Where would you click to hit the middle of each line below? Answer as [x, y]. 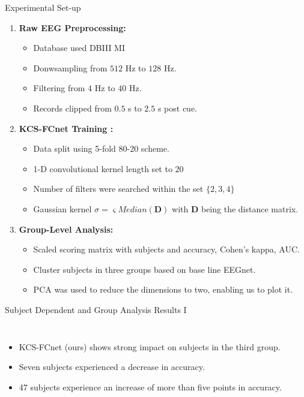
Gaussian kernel [62, 208]
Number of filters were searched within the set [118, 189]
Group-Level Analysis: [66, 229]
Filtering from [59, 88]
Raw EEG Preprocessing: [72, 27]
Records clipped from [72, 108]
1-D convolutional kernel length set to [103, 168]
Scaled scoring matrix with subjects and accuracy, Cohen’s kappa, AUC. [166, 249]
